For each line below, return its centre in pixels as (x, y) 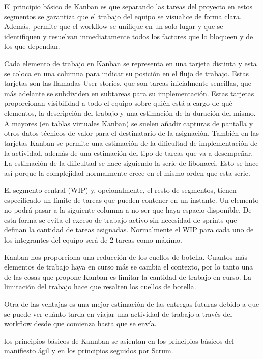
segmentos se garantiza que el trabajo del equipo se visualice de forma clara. (123, 16)
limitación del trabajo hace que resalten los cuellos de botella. (100, 287)
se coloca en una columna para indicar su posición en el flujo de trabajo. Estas (126, 73)
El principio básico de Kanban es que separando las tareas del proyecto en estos (128, 6)
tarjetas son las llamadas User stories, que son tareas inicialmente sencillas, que (128, 83)
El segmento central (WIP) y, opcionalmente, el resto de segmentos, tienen (120, 190)
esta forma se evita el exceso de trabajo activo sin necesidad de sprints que (121, 219)
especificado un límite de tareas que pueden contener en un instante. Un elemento (131, 200)
